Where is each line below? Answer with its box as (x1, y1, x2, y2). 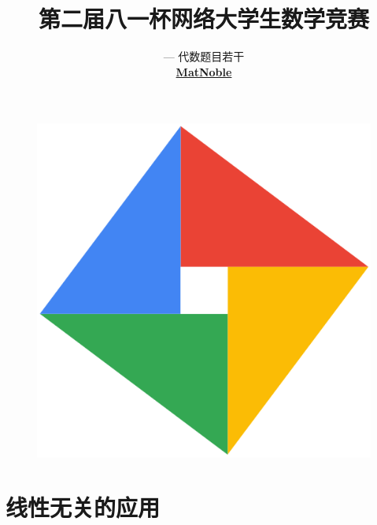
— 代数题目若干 (163, 48, 245, 65)
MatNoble (176, 63, 232, 79)
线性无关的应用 (6, 491, 161, 523)
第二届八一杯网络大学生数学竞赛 (38, 2, 369, 35)
